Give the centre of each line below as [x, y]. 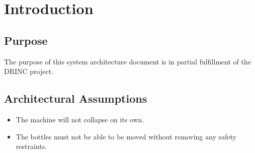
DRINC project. [29, 71]
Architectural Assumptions [76, 98]
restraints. [31, 146]
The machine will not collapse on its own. [80, 119]
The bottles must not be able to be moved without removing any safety [126, 136]
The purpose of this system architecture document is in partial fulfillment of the [127, 61]
